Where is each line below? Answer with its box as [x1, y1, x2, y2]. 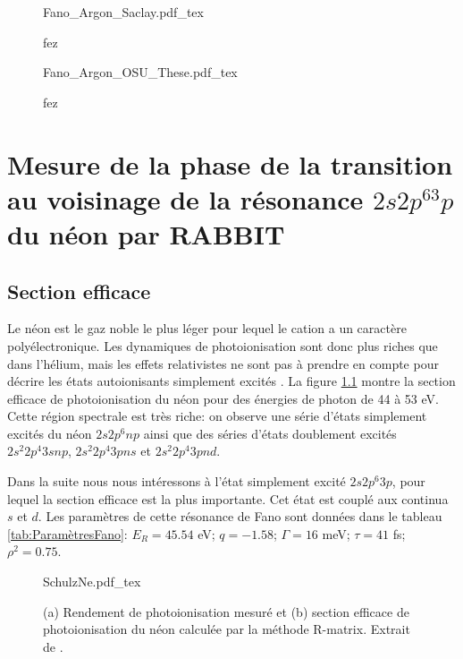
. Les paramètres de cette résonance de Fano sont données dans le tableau [38, 507, 442, 526]
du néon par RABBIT [7, 215, 285, 252]
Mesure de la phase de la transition [7, 145, 453, 182]
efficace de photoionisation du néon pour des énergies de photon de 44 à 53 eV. [7, 389, 439, 407]
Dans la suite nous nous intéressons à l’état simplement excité [7, 472, 346, 491]
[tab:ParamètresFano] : [7, 524, 128, 543]
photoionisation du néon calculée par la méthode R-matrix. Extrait [43, 620, 410, 638]
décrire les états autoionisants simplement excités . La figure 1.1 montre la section [7, 372, 456, 390]
